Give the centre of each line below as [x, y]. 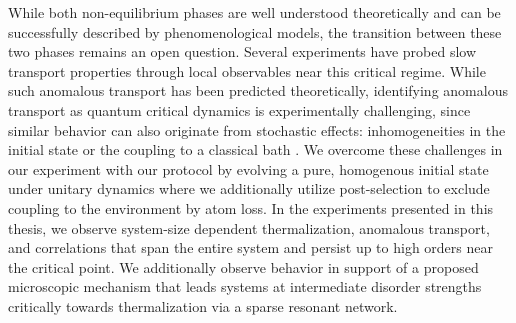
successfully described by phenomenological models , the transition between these [255, 31]
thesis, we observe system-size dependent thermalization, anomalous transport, [249, 227]
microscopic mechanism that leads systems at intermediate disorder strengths [245, 286]
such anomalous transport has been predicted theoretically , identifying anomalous [258, 90]
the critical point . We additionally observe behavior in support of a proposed [243, 266]
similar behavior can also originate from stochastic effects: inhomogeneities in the [257, 129]
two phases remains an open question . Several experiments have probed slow [242, 51]
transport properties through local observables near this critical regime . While [247, 70]
